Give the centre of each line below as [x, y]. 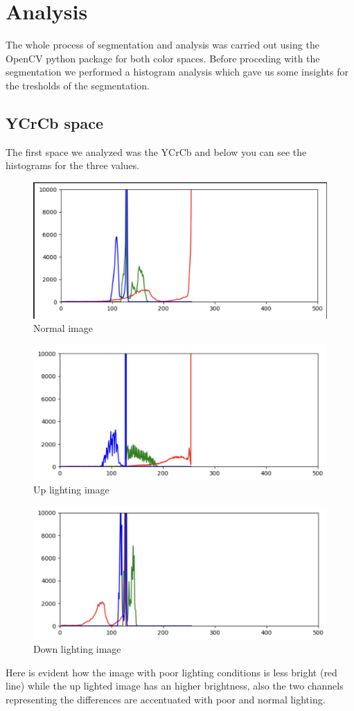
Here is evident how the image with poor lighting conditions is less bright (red [171, 672]
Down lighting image [77, 649]
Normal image [63, 328]
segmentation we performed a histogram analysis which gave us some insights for [177, 72]
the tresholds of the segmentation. [78, 85]
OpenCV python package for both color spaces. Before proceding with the [163, 58]
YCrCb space [55, 122]
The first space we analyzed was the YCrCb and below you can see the [156, 151]
